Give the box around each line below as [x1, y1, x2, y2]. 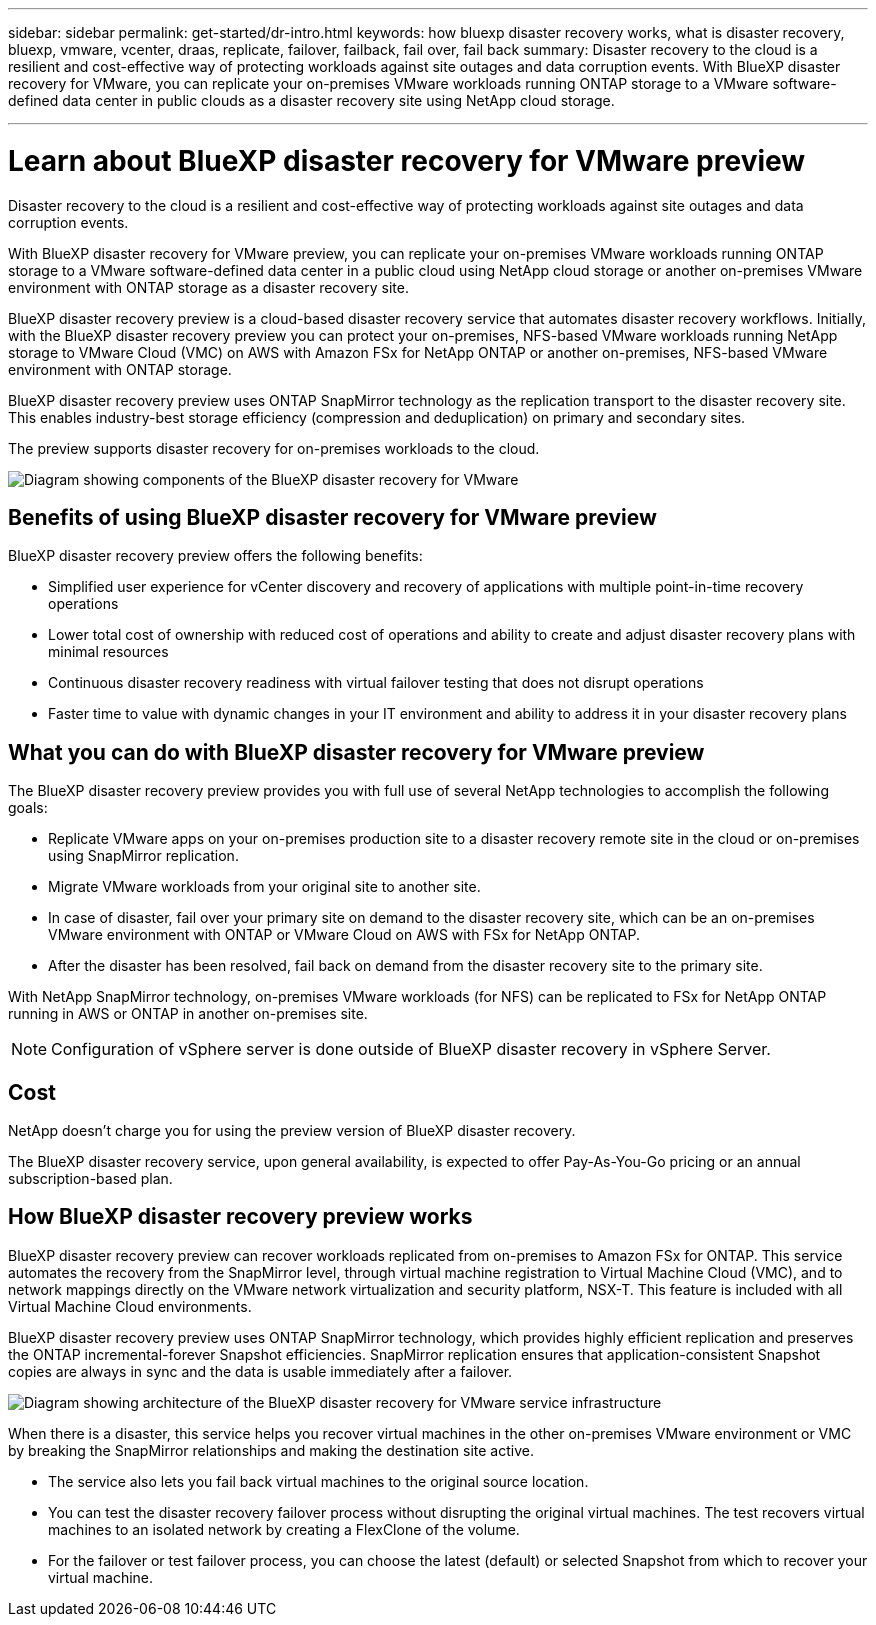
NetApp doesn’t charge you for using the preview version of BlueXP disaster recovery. [8, 1122, 576, 1140]
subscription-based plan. [8, 1170, 173, 1188]
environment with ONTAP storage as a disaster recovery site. [8, 278, 409, 296]
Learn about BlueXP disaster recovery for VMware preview [8, 143, 806, 178]
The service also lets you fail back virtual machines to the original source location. [48, 1472, 589, 1490]
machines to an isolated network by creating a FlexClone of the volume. [48, 1520, 520, 1538]
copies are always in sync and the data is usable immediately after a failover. [8, 1362, 513, 1380]
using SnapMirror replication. [48, 847, 239, 865]
